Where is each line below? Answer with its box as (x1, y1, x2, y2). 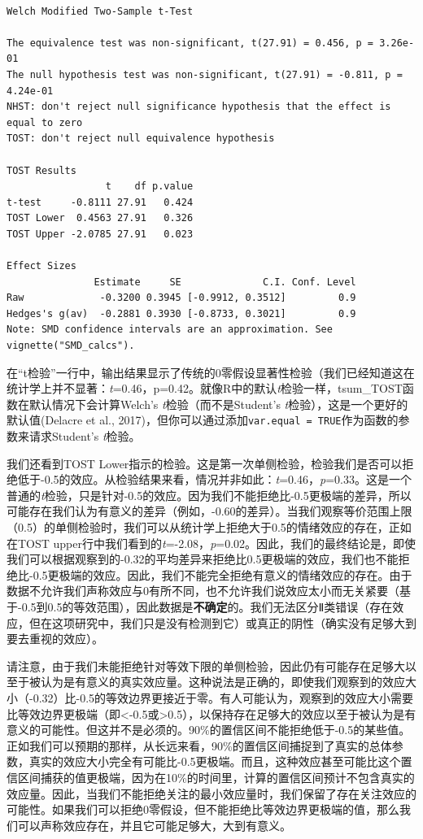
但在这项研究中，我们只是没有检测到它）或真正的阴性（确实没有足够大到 (28, 614, 416, 631)
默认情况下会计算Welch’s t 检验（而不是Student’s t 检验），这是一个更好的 (28, 395, 408, 412)
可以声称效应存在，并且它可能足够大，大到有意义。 (17, 816, 291, 833)
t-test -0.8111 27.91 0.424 (7, 196, 194, 208)
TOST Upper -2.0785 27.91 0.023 (7, 228, 194, 240)
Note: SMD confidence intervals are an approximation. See (7, 324, 333, 336)
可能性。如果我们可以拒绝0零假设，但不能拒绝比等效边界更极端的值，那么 (7, 801, 399, 818)
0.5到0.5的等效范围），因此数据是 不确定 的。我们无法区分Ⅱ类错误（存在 (21, 598, 393, 615)
